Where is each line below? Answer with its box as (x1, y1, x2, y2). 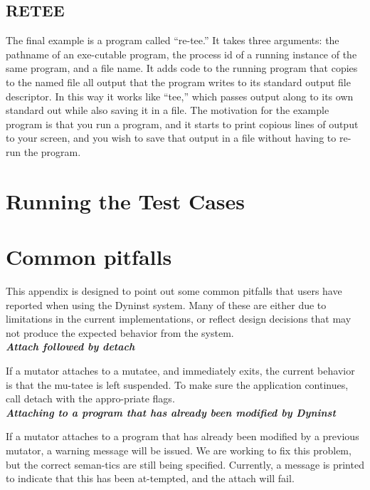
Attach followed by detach (6, 339, 135, 354)
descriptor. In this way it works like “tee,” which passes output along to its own (6, 88, 354, 103)
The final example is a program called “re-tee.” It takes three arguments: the (6, 33, 339, 48)
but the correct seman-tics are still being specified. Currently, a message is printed (6, 457, 364, 471)
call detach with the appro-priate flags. (6, 391, 175, 406)
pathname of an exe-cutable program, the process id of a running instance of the (6, 46, 357, 61)
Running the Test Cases (6, 186, 245, 215)
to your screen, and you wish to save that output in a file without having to (6, 130, 337, 145)
